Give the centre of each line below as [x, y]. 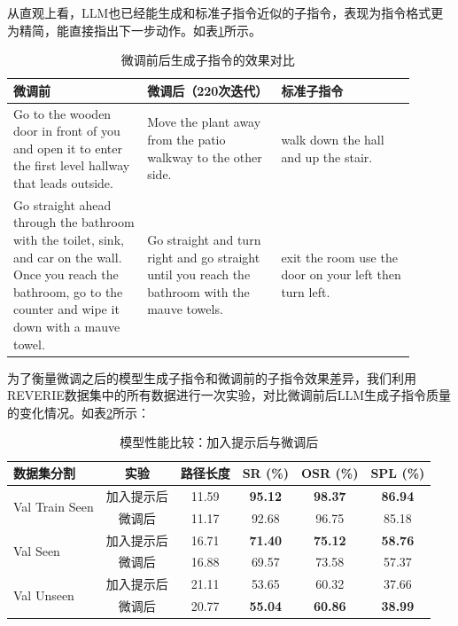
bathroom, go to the [68, 291]
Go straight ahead [62, 204]
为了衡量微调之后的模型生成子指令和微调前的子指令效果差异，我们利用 [212, 377]
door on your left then [341, 274]
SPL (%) [398, 473]
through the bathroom [74, 222]
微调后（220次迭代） [208, 90]
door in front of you [67, 131]
